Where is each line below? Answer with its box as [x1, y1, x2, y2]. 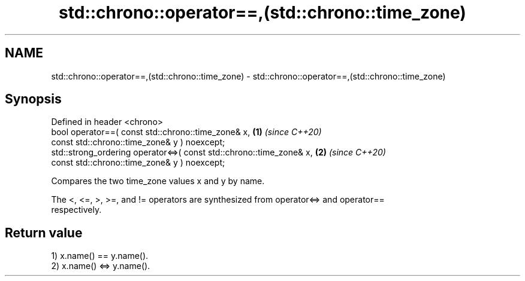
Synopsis [5, 91, 62, 107]
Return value [5, 225, 83, 240]
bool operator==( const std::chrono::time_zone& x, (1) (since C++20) [51, 127, 322, 138]
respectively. [51, 204, 102, 215]
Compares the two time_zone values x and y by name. [51, 176, 265, 187]
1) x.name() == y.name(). [51, 251, 149, 261]
